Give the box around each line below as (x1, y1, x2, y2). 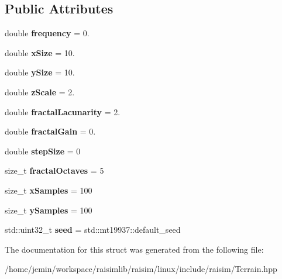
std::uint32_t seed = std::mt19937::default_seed (5, 223, 181, 236)
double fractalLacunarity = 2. (5, 105, 121, 118)
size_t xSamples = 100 (5, 184, 92, 196)
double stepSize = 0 (5, 144, 81, 157)
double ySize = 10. (5, 66, 75, 78)
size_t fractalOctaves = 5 (5, 164, 104, 177)
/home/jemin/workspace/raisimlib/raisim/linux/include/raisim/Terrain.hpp (5, 263, 277, 275)
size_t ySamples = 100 (5, 204, 92, 216)
